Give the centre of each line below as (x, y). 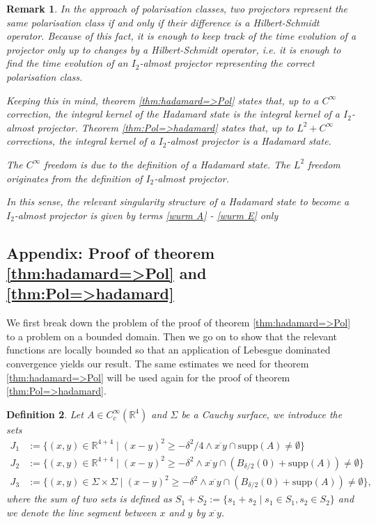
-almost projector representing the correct (227, 63)
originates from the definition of (75, 178)
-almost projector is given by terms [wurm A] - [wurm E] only (146, 215)
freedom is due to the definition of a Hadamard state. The (167, 164)
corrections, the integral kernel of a (81, 141)
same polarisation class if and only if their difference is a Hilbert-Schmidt (163, 22)
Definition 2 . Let (45, 414)
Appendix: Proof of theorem (111, 252)
